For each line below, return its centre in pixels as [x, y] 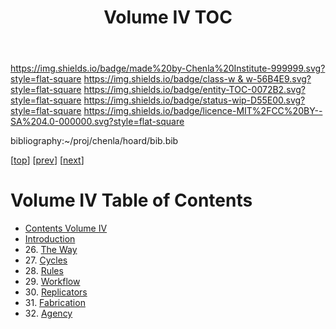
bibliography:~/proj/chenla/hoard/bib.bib [94, 141]
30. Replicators [56, 292]
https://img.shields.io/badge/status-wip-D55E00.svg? [194, 100]
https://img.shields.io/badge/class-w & [163, 79]
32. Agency [48, 313]
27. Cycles [46, 260]
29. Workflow [52, 282]
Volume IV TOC [168, 17]
